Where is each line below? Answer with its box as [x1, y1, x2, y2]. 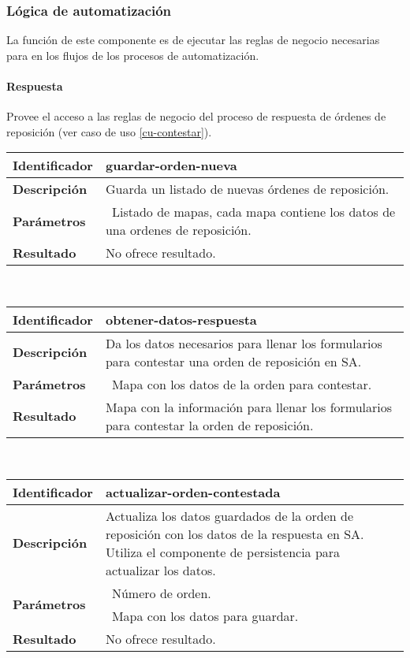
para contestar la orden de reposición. [105, 415, 314, 434]
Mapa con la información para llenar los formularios [105, 397, 393, 416]
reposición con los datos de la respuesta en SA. [105, 524, 364, 543]
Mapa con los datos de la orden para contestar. [111, 374, 372, 393]
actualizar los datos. [105, 560, 216, 579]
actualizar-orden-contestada [105, 482, 281, 501]
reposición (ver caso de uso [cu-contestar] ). [6, 123, 212, 139]
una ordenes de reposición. [105, 221, 252, 240]
